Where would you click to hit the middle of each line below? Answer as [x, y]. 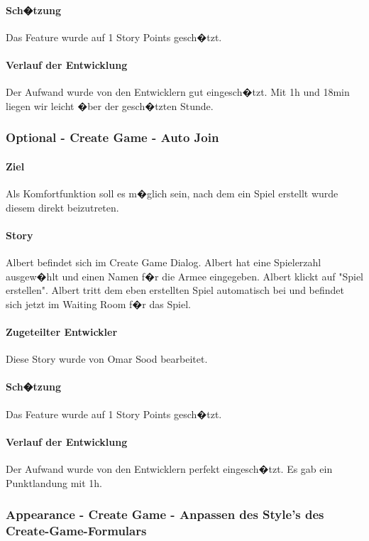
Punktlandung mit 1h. [54, 482]
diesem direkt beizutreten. [62, 207]
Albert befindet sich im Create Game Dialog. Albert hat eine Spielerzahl [164, 262]
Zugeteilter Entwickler [62, 331]
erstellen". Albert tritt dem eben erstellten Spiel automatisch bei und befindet [175, 290]
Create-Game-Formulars [76, 530]
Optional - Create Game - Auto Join [112, 137]
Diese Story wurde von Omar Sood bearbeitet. [107, 359]
